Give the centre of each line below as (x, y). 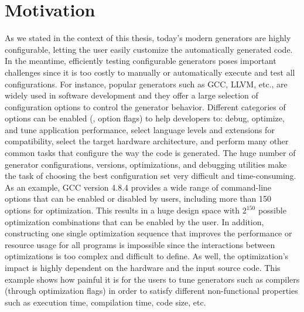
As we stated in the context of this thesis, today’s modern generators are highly (148, 38)
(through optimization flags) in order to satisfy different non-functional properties (151, 291)
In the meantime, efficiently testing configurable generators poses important (141, 61)
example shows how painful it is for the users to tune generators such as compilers (152, 279)
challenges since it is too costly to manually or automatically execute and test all (150, 72)
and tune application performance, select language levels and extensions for (140, 129)
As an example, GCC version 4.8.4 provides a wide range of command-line (138, 187)
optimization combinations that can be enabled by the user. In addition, (134, 221)
